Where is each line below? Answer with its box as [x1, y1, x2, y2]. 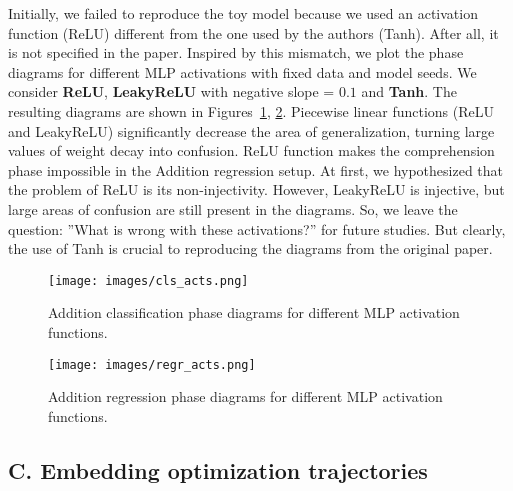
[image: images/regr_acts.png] [48, 357, 256, 372]
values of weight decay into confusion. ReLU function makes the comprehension [8, 140, 495, 161]
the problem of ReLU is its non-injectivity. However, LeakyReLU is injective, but [8, 179, 505, 200]
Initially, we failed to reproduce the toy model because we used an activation [8, 3, 478, 23]
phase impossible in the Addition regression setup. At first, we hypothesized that [8, 159, 504, 180]
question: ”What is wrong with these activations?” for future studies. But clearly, [8, 218, 506, 239]
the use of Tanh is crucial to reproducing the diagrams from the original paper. [8, 238, 493, 259]
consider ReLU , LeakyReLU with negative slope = [8, 81, 335, 102]
